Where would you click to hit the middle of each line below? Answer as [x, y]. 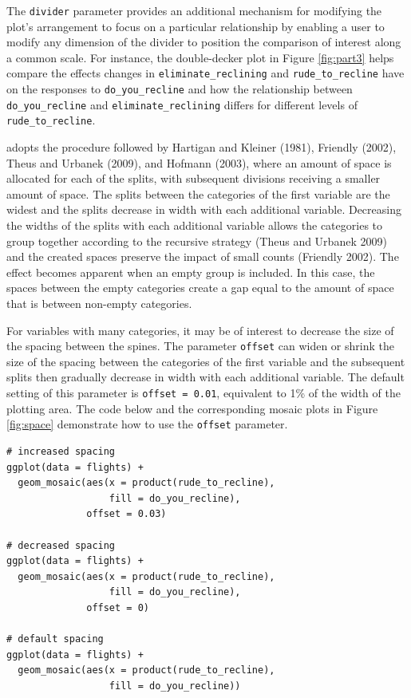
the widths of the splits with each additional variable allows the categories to [195, 225]
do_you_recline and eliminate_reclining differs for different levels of [182, 104]
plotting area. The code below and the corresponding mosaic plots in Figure [192, 408]
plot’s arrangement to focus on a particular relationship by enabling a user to [196, 26]
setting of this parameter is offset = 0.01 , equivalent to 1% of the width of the [204, 393]
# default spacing [55, 639]
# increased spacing [61, 451]
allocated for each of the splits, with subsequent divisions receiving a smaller [194, 178]
